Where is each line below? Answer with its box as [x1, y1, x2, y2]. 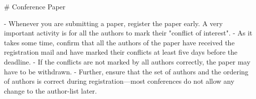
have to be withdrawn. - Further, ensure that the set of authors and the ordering [4, 66, 249, 76]
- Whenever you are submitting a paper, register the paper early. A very [4, 18, 223, 28]
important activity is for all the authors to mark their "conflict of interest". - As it [4, 28, 253, 38]
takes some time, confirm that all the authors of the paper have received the [4, 37, 235, 47]
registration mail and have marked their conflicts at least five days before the [4, 47, 238, 57]
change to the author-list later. [4, 85, 97, 96]
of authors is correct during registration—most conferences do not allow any [4, 76, 235, 86]
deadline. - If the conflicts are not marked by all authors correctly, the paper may [4, 56, 251, 66]
